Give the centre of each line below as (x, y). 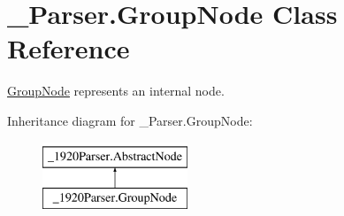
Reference (69, 48)
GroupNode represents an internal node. (116, 91)
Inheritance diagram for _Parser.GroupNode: (130, 120)
